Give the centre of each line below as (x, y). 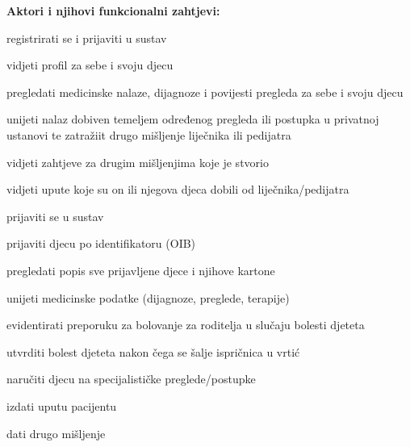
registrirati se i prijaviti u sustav (87, 38)
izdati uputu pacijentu (62, 405)
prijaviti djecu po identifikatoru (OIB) (101, 243)
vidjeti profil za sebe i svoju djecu (90, 65)
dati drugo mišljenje (56, 433)
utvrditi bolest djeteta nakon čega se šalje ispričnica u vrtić (153, 351)
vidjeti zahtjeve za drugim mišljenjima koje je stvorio (138, 162)
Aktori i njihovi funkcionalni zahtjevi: (113, 10)
